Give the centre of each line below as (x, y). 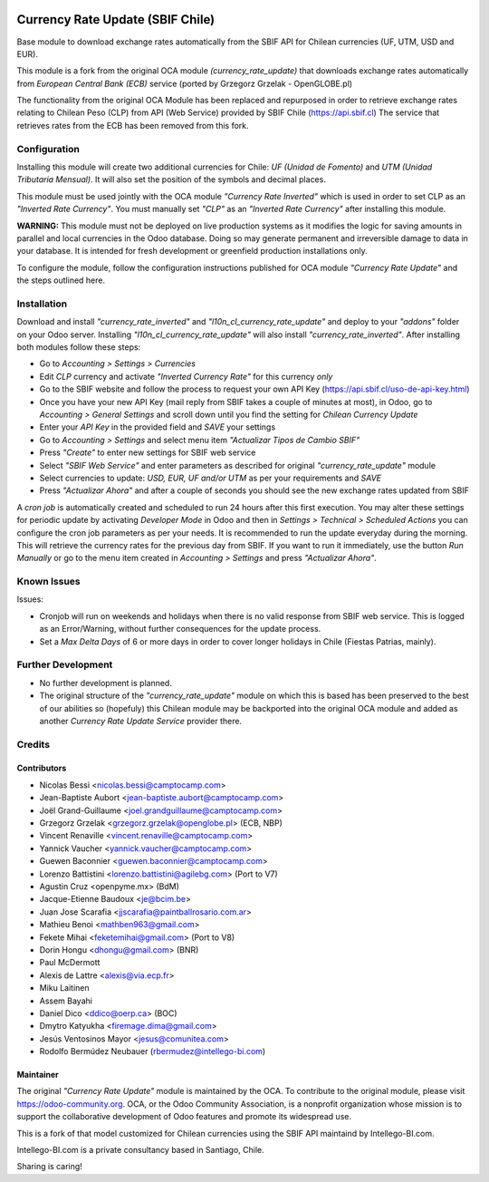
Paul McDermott (70, 963)
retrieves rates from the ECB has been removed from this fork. (133, 125)
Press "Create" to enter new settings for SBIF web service (148, 452)
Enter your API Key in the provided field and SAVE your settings (158, 427)
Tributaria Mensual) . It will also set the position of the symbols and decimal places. (171, 179)
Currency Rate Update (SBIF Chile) (116, 19)
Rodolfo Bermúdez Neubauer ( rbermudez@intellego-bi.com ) (153, 1051)
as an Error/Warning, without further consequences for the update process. (180, 629)
